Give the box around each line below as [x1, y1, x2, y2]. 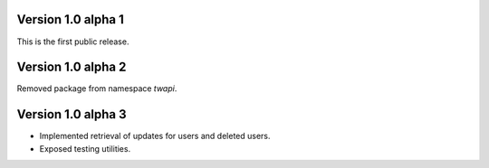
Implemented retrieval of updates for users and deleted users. [39, 131, 271, 142]
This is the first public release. [16, 36, 129, 47]
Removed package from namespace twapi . [16, 83, 177, 94]
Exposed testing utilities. [39, 143, 131, 154]
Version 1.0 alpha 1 [16, 12, 124, 27]
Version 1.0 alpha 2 [16, 60, 127, 75]
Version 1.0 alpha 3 [16, 107, 127, 122]
